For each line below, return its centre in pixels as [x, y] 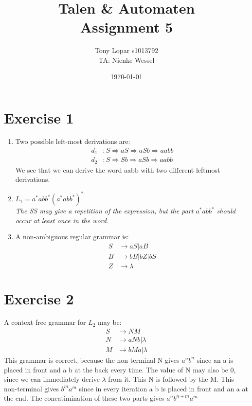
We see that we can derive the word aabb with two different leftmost [118, 169]
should [226, 211]
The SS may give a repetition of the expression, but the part [104, 211]
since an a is [215, 360]
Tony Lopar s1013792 [126, 50]
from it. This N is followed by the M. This [171, 379]
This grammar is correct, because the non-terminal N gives [92, 360]
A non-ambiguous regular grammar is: [72, 237]
